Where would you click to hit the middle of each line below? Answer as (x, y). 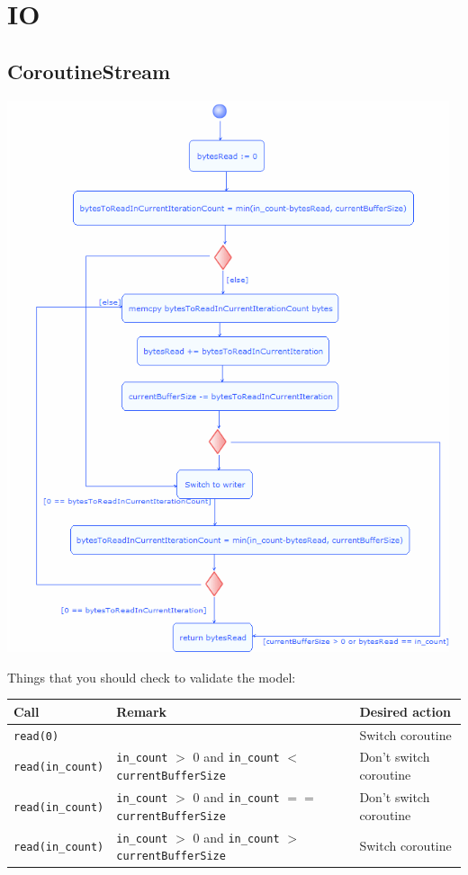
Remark (142, 711)
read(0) (36, 736)
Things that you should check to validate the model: (152, 677)
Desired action (405, 711)
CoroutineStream (89, 71)
